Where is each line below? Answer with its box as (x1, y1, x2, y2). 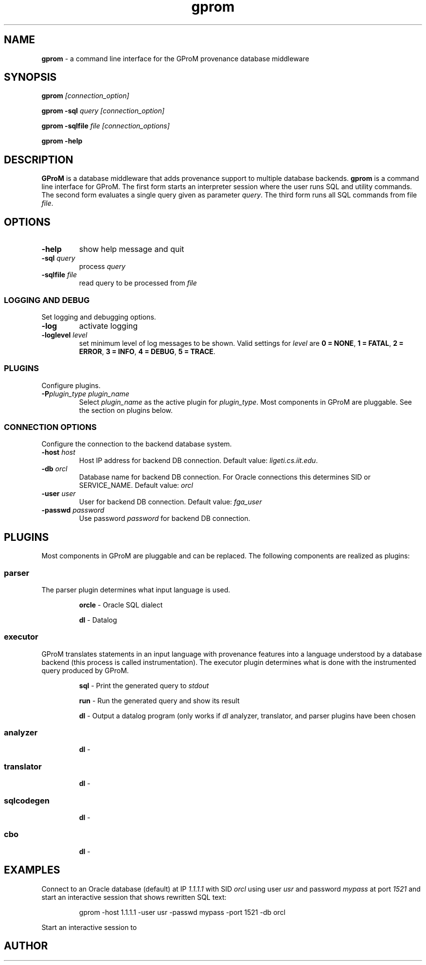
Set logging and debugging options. (41, 312, 156, 321)
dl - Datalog (79, 615, 117, 624)
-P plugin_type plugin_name (41, 389, 129, 398)
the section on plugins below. (79, 406, 173, 414)
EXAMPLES (4, 864, 60, 876)
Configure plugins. (41, 381, 101, 390)
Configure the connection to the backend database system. (41, 440, 232, 448)
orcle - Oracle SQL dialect (79, 600, 163, 609)
